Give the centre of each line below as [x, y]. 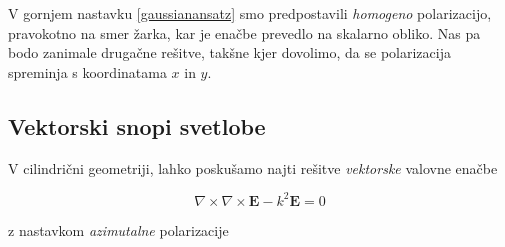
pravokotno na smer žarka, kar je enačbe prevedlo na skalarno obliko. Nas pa [244, 32]
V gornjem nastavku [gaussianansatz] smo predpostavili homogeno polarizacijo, [250, 13]
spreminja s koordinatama [87, 71]
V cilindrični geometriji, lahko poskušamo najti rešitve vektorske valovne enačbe [253, 167]
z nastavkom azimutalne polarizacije [118, 229]
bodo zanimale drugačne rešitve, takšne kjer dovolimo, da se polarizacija [229, 52]
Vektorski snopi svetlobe [137, 125]
